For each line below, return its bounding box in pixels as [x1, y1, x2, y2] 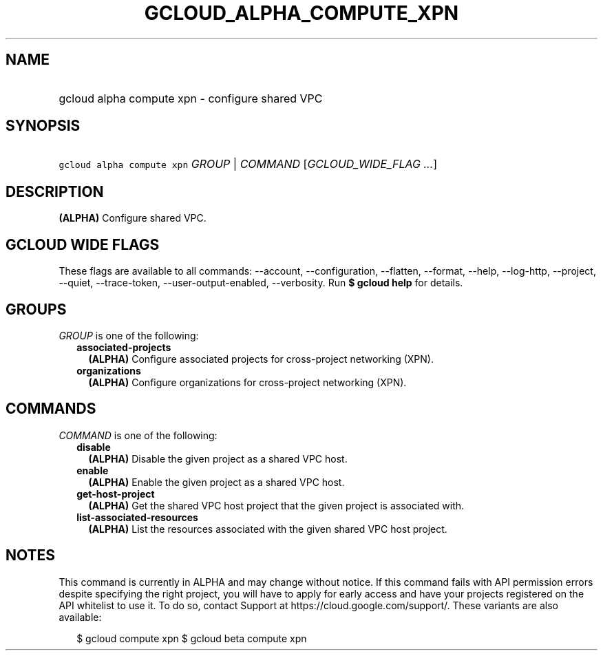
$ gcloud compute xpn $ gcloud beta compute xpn [76, 632, 307, 644]
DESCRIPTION [6, 182, 104, 200]
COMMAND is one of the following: [59, 429, 218, 441]
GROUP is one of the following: [59, 329, 199, 341]
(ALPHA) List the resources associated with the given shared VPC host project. [88, 522, 447, 535]
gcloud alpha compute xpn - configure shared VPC [59, 91, 323, 105]
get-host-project [76, 487, 155, 500]
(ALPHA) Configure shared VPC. [59, 212, 207, 224]
